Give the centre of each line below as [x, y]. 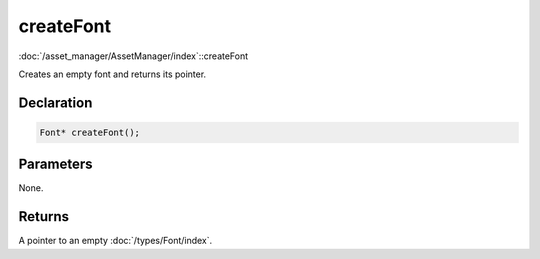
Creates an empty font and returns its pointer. [112, 74]
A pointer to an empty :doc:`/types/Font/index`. [115, 241]
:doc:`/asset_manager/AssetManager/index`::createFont [133, 56]
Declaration [55, 102]
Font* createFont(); [89, 132]
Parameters [55, 164]
